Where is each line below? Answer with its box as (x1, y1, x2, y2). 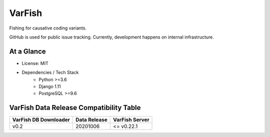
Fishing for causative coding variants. (9, 25, 87, 31)
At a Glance (9, 47, 46, 55)
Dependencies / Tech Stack (21, 69, 79, 75)
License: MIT (21, 60, 48, 66)
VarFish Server (113, 116, 149, 123)
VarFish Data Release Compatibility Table (9, 103, 141, 112)
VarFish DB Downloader (12, 116, 70, 123)
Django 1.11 (38, 83, 61, 89)
